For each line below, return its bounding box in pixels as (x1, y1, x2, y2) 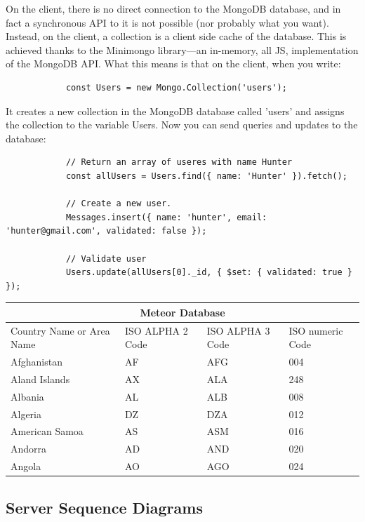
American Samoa (11, 424, 84, 439)
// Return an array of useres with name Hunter (65, 157, 293, 168)
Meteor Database (140, 304, 225, 319)
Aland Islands (11, 371, 70, 386)
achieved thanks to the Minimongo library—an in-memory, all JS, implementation (6, 42, 359, 57)
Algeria (11, 406, 41, 421)
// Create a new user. (65, 199, 172, 209)
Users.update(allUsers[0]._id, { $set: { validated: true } (65, 267, 352, 278)
